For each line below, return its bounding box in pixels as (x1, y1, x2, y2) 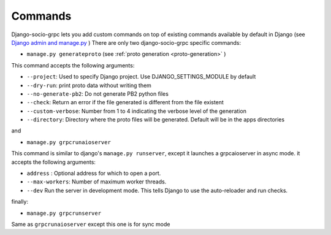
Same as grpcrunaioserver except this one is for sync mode (11, 220, 170, 228)
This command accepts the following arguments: (11, 61, 135, 69)
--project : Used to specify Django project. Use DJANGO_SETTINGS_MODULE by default (26, 73, 256, 80)
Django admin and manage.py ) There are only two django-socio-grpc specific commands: (11, 39, 242, 46)
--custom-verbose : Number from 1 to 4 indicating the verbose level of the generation (26, 107, 246, 115)
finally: (11, 198, 29, 206)
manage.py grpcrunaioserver (26, 139, 112, 145)
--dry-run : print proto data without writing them (26, 82, 151, 89)
